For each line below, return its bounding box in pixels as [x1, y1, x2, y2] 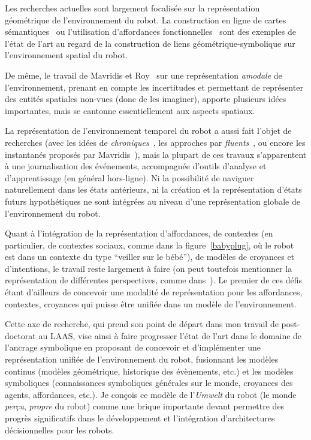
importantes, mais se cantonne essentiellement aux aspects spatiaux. [5, 104, 255, 116]
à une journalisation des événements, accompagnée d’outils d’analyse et [5, 160, 267, 172]
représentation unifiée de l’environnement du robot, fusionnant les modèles [5, 353, 279, 366]
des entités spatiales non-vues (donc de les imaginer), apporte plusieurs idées [5, 92, 286, 105]
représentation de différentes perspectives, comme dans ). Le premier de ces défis [5, 274, 302, 286]
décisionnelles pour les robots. [5, 423, 114, 436]
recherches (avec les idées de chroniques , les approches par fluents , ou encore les [5, 136, 306, 148]
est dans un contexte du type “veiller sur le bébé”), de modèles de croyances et [5, 250, 295, 263]
